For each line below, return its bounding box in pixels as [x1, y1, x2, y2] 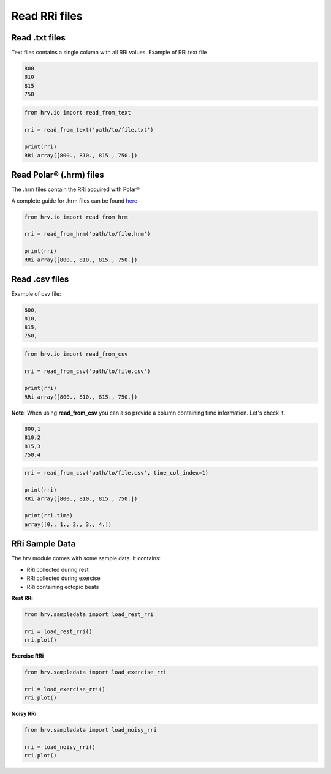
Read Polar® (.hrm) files [11, 170, 104, 180]
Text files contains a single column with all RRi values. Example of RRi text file [11, 49, 207, 56]
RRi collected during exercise [26, 574, 101, 582]
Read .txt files [11, 32, 66, 43]
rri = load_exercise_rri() [24, 686, 105, 693]
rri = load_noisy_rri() [24, 743, 96, 750]
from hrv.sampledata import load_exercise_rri [24, 669, 167, 676]
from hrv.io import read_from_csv [24, 350, 128, 358]
